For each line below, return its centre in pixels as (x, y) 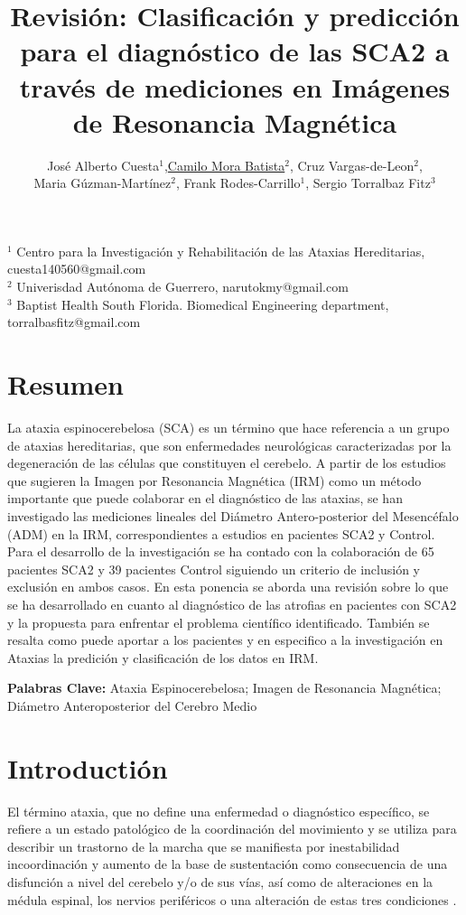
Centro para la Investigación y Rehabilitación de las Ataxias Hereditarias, (221, 251)
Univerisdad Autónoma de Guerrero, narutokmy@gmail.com (182, 287)
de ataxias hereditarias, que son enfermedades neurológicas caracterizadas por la (229, 445)
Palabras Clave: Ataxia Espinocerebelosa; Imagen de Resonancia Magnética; (224, 688)
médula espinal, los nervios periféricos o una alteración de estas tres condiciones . (232, 899)
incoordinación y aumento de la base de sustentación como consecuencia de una (228, 864)
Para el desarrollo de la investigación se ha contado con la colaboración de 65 (221, 551)
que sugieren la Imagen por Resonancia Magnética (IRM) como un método (214, 480)
